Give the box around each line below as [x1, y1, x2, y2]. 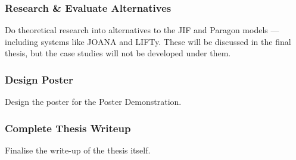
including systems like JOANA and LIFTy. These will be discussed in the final [5, 35, 291, 47]
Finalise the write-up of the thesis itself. [5, 144, 151, 156]
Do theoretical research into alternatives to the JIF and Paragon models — [5, 24, 279, 36]
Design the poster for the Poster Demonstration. [5, 95, 182, 108]
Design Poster [5, 72, 73, 87]
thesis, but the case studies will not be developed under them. [5, 47, 231, 59]
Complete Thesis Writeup [5, 120, 131, 135]
